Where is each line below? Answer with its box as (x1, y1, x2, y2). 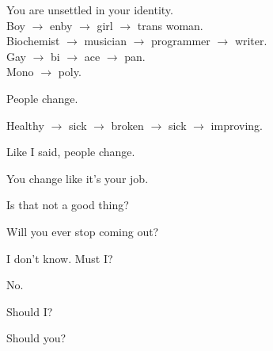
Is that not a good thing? (6, 196, 129, 213)
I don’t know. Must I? (6, 250, 113, 266)
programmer (151, 32, 210, 49)
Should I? (6, 303, 53, 319)
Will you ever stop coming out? (6, 223, 159, 239)
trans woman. (137, 17, 203, 33)
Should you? (6, 330, 66, 346)
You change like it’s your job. (6, 170, 149, 186)
